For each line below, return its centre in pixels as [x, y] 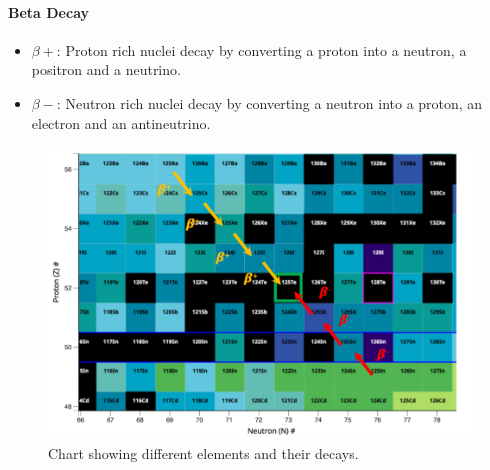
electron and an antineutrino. [121, 122]
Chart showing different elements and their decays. [203, 452]
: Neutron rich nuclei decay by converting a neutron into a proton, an [269, 102]
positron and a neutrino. [106, 69]
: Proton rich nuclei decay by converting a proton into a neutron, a [261, 49]
